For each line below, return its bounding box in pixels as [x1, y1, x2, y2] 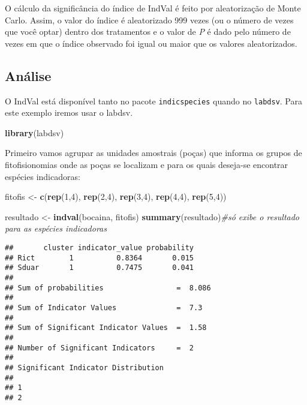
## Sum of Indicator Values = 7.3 [5, 303, 203, 312]
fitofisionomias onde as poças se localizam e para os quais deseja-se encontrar [5, 158, 288, 171]
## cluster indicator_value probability [5, 243, 194, 252]
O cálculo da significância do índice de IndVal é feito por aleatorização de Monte [5, 2, 301, 14]
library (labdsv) [5, 126, 64, 139]
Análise [5, 66, 52, 85]
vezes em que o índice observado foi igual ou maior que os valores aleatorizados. [5, 37, 297, 49]
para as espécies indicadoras [5, 222, 107, 235]
